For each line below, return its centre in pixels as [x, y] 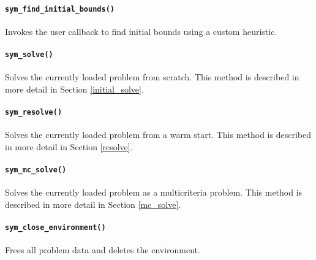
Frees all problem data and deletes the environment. [103, 250]
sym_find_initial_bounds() [60, 9]
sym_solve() [29, 55]
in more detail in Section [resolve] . [69, 146]
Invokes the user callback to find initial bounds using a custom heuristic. [141, 31]
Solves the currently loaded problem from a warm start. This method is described [158, 135]
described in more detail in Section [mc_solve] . [93, 204]
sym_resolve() [34, 113]
